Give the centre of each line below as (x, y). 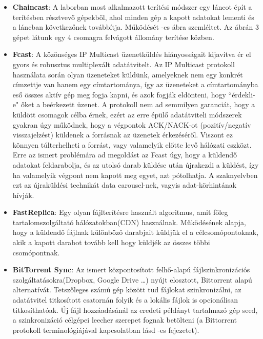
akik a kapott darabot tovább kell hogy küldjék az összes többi (111, 242)
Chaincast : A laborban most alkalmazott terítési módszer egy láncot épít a (132, 7)
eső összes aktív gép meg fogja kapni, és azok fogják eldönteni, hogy (119, 94)
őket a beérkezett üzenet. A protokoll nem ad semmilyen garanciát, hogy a (138, 104)
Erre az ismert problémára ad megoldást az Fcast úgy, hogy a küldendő (125, 155)
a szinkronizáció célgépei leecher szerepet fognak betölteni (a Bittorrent (125, 320)
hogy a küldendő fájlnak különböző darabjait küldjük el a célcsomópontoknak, (136, 232)
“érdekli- (242, 94)
